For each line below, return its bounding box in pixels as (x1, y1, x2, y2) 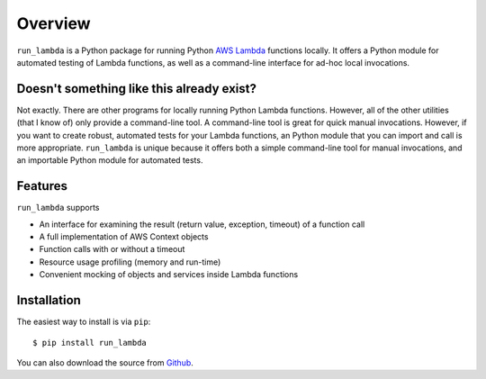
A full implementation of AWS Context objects (39, 231, 209, 242)
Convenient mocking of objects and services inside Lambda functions (39, 269, 299, 280)
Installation (16, 293, 81, 308)
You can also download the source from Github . (16, 356, 193, 368)
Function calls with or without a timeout (39, 244, 185, 255)
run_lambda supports (16, 203, 100, 213)
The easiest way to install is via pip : (16, 316, 151, 328)
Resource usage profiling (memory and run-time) (39, 257, 221, 267)
